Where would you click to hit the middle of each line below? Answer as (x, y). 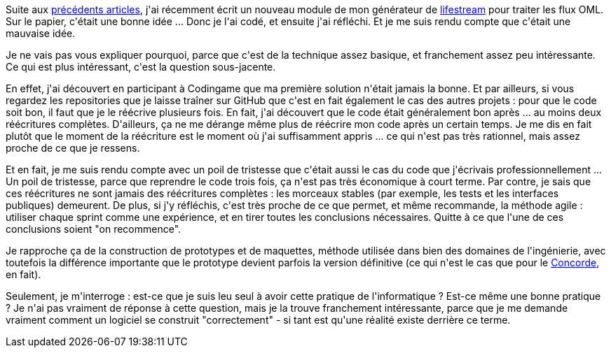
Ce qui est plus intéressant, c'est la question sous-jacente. (141, 67)
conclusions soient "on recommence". (94, 229)
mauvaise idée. (41, 33)
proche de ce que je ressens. (73, 148)
